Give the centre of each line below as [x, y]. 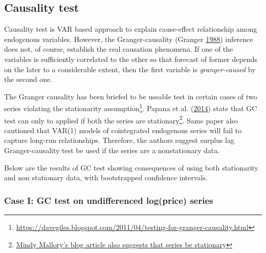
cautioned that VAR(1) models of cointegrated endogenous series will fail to [123, 130]
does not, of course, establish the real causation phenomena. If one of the [119, 49]
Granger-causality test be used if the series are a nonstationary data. [112, 150]
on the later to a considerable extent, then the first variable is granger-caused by [130, 69]
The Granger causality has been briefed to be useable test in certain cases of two [131, 96]
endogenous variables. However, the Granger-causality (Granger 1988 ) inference [129, 39]
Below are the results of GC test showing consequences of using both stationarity [131, 167]
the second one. [28, 79]
